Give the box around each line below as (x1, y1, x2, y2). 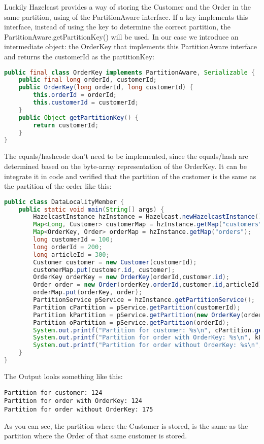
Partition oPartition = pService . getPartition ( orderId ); (33, 319, 229, 326)
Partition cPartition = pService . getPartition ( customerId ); (33, 303, 241, 311)
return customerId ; (33, 121, 99, 129)
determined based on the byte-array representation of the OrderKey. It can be (4, 160, 247, 171)
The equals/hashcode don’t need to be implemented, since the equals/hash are (4, 151, 248, 161)
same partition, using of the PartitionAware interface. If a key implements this (4, 11, 248, 22)
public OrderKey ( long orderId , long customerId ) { (18, 84, 193, 91)
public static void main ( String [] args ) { (18, 206, 164, 213)
